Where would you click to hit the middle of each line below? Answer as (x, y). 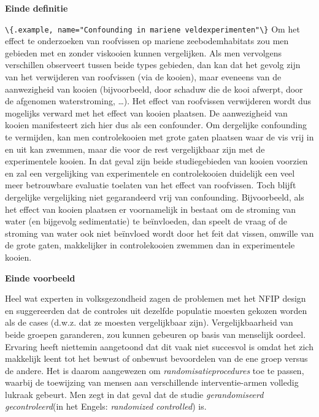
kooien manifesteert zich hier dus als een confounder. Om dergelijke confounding (156, 125)
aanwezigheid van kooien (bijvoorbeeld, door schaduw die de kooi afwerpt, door (154, 89)
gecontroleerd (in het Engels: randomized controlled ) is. (106, 406)
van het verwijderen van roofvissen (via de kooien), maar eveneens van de (143, 77)
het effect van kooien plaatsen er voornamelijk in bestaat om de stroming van (150, 209)
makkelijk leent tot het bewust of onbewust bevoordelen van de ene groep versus (156, 358)
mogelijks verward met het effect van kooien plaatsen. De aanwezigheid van (146, 113)
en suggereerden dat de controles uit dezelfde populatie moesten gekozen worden (156, 310)
